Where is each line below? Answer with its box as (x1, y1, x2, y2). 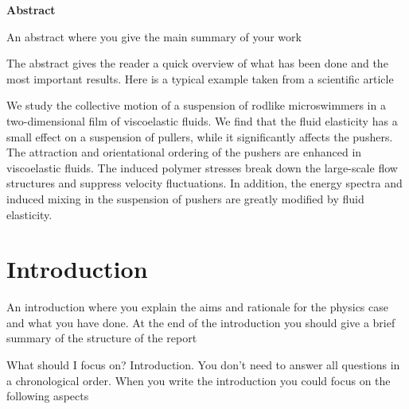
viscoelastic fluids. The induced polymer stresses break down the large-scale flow (6, 159, 398, 176)
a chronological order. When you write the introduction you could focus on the (6, 372, 391, 388)
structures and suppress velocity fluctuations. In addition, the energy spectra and (6, 175, 403, 191)
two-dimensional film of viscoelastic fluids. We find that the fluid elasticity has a (6, 112, 398, 129)
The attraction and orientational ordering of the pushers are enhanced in (6, 144, 362, 160)
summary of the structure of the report (6, 330, 197, 346)
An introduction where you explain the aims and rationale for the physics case (6, 299, 388, 315)
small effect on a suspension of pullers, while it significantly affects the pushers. (6, 128, 393, 145)
